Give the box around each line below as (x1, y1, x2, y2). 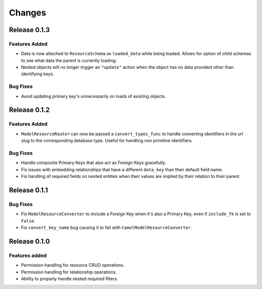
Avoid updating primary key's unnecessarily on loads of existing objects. (21, 93, 166, 99)
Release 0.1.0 (9, 237, 50, 245)
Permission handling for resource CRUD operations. (21, 262, 125, 268)
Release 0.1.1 (9, 186, 48, 194)
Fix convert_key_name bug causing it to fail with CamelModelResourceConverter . (21, 225, 192, 230)
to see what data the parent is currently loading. (21, 57, 117, 63)
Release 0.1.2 (9, 106, 50, 114)
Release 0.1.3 (9, 26, 50, 34)
